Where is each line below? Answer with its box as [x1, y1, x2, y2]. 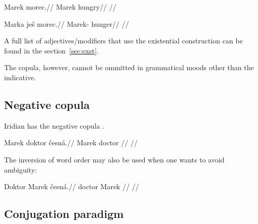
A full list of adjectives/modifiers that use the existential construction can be [4, 35, 243, 46]
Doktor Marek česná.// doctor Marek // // [4, 181, 139, 192]
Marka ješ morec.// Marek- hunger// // [4, 18, 129, 29]
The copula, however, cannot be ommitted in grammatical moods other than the [4, 62, 254, 73]
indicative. [4, 72, 36, 82]
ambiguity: [4, 164, 37, 175]
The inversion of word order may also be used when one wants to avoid [4, 154, 225, 164]
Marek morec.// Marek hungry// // [4, 2, 116, 12]
